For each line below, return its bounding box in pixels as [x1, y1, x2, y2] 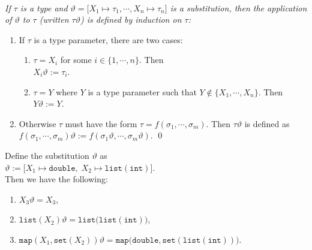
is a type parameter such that [88, 85, 197, 98]
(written [39, 13, 69, 26]
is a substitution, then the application [170, 1, 307, 14]
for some [60, 53, 92, 66]
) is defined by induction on [80, 13, 182, 26]
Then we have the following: [5, 173, 108, 185]
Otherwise [19, 117, 56, 129]
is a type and [20, 1, 68, 14]
